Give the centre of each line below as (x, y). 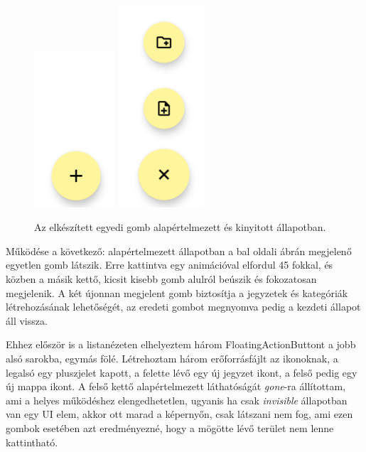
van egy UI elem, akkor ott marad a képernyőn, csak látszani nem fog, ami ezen (179, 414)
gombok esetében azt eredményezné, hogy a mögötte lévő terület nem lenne (170, 427)
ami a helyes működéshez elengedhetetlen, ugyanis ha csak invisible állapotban (177, 400)
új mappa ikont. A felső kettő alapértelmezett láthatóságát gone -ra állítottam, (176, 386)
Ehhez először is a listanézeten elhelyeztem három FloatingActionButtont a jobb (181, 344)
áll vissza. (27, 320)
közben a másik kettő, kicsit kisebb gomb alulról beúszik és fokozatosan (161, 278)
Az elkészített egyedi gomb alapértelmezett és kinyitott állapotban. (180, 227)
